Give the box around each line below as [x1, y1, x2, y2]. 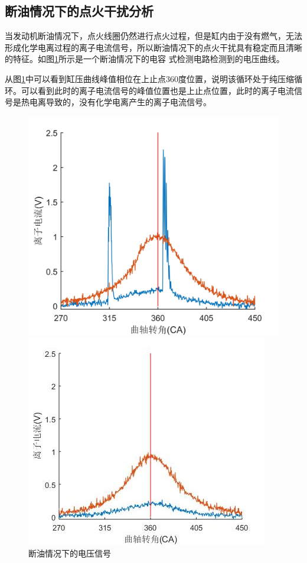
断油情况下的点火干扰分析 [5, 2, 153, 20]
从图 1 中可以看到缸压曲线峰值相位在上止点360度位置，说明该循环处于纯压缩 [5, 72, 294, 84]
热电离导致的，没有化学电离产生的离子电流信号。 [21, 96, 211, 108]
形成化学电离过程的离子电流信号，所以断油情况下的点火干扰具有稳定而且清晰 [5, 41, 302, 53]
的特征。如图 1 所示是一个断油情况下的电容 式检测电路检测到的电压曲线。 [5, 53, 285, 65]
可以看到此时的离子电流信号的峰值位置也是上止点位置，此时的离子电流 [21, 84, 294, 96]
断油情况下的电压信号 [28, 546, 111, 559]
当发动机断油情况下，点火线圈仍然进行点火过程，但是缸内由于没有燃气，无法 [5, 30, 302, 42]
